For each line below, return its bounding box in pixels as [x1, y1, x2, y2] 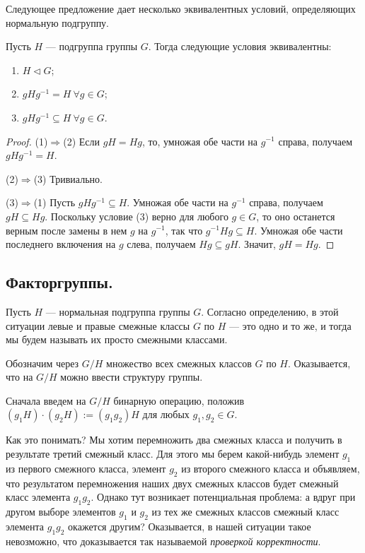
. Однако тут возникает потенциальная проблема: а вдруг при [91, 489, 356, 504]
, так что [165, 222, 203, 237]
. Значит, [238, 237, 276, 251]
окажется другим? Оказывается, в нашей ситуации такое [68, 518, 311, 533]
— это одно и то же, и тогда [229, 318, 352, 333]
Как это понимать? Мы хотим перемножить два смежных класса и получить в [6, 432, 342, 447]
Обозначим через [6, 355, 79, 370]
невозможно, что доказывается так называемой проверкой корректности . [6, 533, 321, 548]
